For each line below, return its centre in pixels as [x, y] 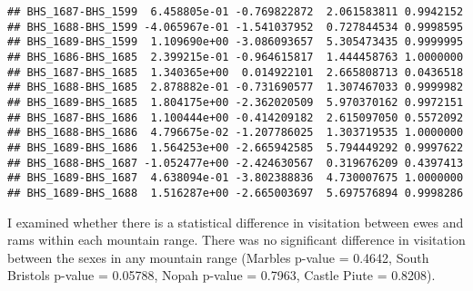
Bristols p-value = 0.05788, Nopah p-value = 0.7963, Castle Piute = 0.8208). [221, 275]
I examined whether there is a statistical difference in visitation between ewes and [236, 222]
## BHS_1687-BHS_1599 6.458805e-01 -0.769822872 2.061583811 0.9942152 [236, 12]
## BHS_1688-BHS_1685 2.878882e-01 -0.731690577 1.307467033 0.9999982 [236, 87]
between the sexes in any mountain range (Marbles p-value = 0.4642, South [218, 257]
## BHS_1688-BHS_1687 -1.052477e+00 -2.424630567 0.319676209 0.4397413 [236, 163]
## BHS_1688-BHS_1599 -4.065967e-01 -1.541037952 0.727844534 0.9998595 [236, 27]
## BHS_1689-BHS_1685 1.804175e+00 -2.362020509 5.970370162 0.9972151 [236, 102]
